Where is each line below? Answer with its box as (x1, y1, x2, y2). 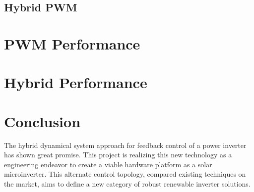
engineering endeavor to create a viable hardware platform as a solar (4, 159, 212, 169)
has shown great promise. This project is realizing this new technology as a (4, 149, 232, 160)
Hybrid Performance (4, 72, 147, 93)
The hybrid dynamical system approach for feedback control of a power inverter (4, 140, 247, 150)
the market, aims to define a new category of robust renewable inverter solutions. (4, 179, 251, 189)
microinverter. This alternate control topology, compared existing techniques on (4, 169, 246, 179)
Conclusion (4, 111, 81, 131)
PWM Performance (4, 33, 140, 53)
